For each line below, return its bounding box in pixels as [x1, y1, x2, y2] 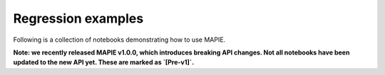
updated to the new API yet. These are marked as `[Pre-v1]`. [13, 58, 195, 67]
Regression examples [13, 11, 144, 26]
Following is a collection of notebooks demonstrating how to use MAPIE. [13, 35, 226, 44]
